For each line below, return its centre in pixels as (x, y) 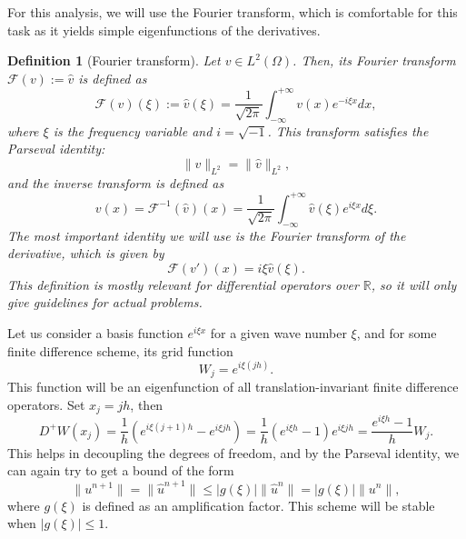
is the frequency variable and (133, 130)
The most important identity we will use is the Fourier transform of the (207, 235)
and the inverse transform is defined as (116, 182)
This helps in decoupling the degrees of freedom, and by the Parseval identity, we (233, 452)
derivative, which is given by (86, 253)
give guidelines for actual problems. (105, 302)
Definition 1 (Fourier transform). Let (114, 60)
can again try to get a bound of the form (121, 470)
